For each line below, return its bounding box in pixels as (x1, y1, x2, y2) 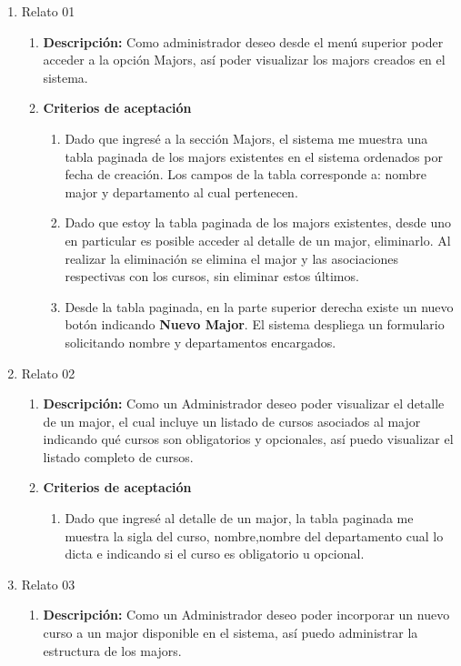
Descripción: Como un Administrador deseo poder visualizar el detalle (43, 394, 445, 413)
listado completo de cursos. (43, 447, 194, 466)
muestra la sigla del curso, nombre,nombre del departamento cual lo (65, 526, 444, 545)
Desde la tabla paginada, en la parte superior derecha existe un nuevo (65, 297, 454, 316)
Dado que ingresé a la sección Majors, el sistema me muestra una (65, 128, 428, 147)
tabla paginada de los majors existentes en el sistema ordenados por (65, 146, 443, 166)
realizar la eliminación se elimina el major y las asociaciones (65, 248, 399, 267)
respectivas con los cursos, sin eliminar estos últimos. (65, 267, 359, 286)
